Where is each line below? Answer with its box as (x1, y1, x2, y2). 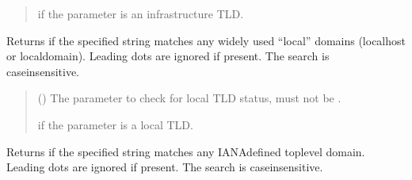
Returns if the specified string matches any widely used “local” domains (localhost (6, 32, 406, 48)
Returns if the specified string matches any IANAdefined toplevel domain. (6, 143, 365, 159)
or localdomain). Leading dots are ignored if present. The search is (6, 48, 330, 64)
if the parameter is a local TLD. (37, 116, 193, 132)
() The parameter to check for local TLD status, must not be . (37, 90, 341, 106)
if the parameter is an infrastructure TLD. (37, 6, 244, 21)
